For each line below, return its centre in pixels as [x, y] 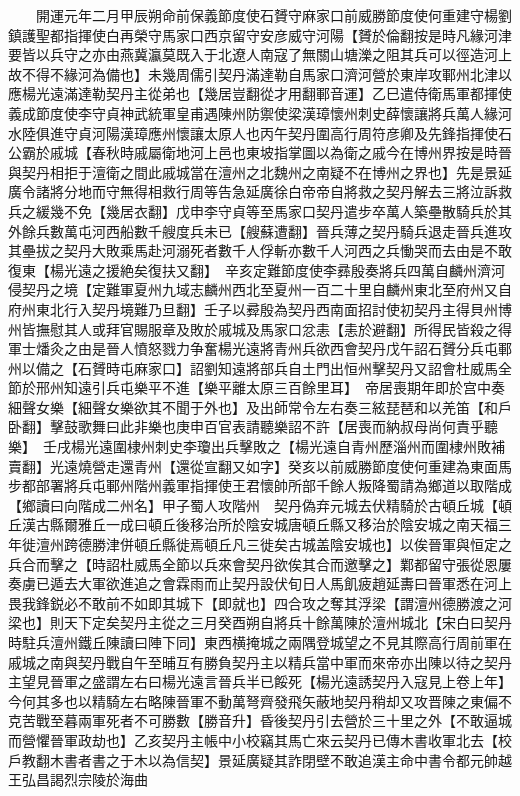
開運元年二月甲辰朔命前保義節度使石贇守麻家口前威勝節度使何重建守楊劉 [273, 15]
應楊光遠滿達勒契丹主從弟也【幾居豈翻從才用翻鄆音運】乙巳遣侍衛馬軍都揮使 [260, 93]
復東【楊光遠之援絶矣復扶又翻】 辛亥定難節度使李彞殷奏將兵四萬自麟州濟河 [256, 269]
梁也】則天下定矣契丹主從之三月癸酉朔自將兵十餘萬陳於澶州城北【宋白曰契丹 [260, 622]
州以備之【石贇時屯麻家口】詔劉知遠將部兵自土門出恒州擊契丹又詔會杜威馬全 [260, 367]
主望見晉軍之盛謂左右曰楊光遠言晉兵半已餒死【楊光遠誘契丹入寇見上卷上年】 [260, 681]
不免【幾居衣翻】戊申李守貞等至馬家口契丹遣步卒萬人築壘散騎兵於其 [287, 210]
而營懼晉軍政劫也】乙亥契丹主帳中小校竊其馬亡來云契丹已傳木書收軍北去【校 [260, 739]
